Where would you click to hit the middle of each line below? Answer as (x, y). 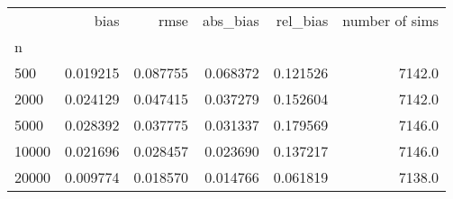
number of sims (391, 20)
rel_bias (302, 20)
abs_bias (231, 20)
